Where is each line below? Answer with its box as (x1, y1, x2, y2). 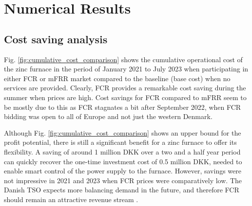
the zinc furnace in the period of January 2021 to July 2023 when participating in (4, 64, 249, 74)
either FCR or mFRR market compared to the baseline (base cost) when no (4, 73, 231, 83)
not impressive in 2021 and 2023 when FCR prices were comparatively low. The (4, 175, 242, 185)
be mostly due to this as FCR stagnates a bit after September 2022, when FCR (4, 102, 241, 112)
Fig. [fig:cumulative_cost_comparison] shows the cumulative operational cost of (4, 54, 243, 64)
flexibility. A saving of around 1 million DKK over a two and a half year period (4, 146, 241, 156)
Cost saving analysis (4, 31, 108, 46)
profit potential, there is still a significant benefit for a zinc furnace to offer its (4, 137, 237, 147)
